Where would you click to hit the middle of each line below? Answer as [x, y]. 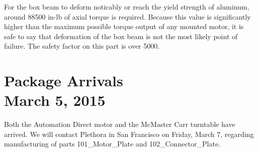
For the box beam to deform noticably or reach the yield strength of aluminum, [127, 7]
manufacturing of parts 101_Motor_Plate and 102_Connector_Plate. [112, 144]
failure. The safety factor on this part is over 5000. [82, 46]
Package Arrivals [64, 81]
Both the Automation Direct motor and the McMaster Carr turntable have [120, 124]
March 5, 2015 [55, 100]
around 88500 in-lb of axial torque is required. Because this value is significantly [127, 16]
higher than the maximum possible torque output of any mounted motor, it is [124, 26]
